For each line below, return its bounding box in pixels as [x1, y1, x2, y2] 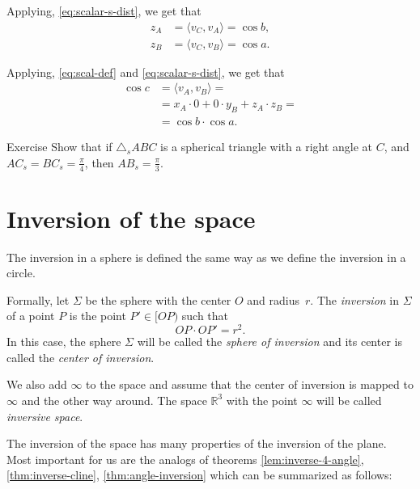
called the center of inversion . [6, 348, 155, 365]
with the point [226, 391, 298, 408]
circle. [6, 264, 36, 281]
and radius [247, 291, 300, 308]
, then [84, 154, 114, 171]
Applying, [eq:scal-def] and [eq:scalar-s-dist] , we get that [6, 63, 285, 80]
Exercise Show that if [6, 138, 112, 155]
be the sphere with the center [85, 291, 231, 308]
